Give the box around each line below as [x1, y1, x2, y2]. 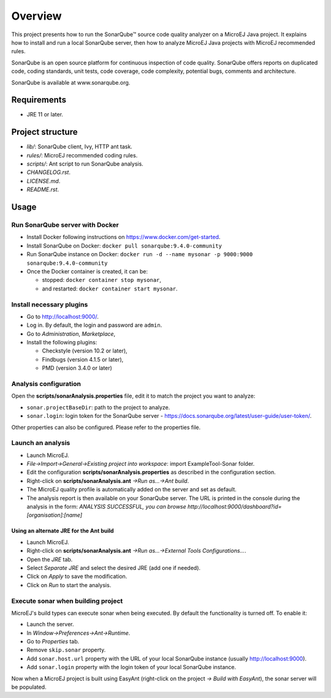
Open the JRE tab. [26, 555, 73, 563]
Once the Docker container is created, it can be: [26, 267, 148, 275]
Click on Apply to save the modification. [26, 573, 127, 580]
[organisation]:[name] [26, 512, 83, 519]
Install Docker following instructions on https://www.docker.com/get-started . [26, 233, 221, 241]
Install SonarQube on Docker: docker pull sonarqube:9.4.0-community [26, 242, 222, 249]
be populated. [11, 683, 47, 691]
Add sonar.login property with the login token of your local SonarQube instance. [26, 664, 237, 671]
